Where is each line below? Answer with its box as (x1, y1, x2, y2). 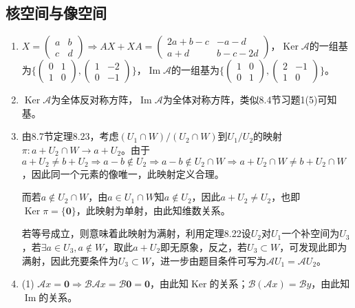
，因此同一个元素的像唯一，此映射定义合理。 (21, 166, 224, 181)
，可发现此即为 (279, 239, 347, 254)
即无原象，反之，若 (160, 239, 248, 254)
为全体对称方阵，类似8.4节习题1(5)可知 (162, 92, 337, 107)
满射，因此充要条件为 (21, 253, 118, 267)
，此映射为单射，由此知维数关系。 (76, 203, 230, 217)
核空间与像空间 (6, 2, 107, 23)
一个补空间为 (281, 226, 340, 240)
